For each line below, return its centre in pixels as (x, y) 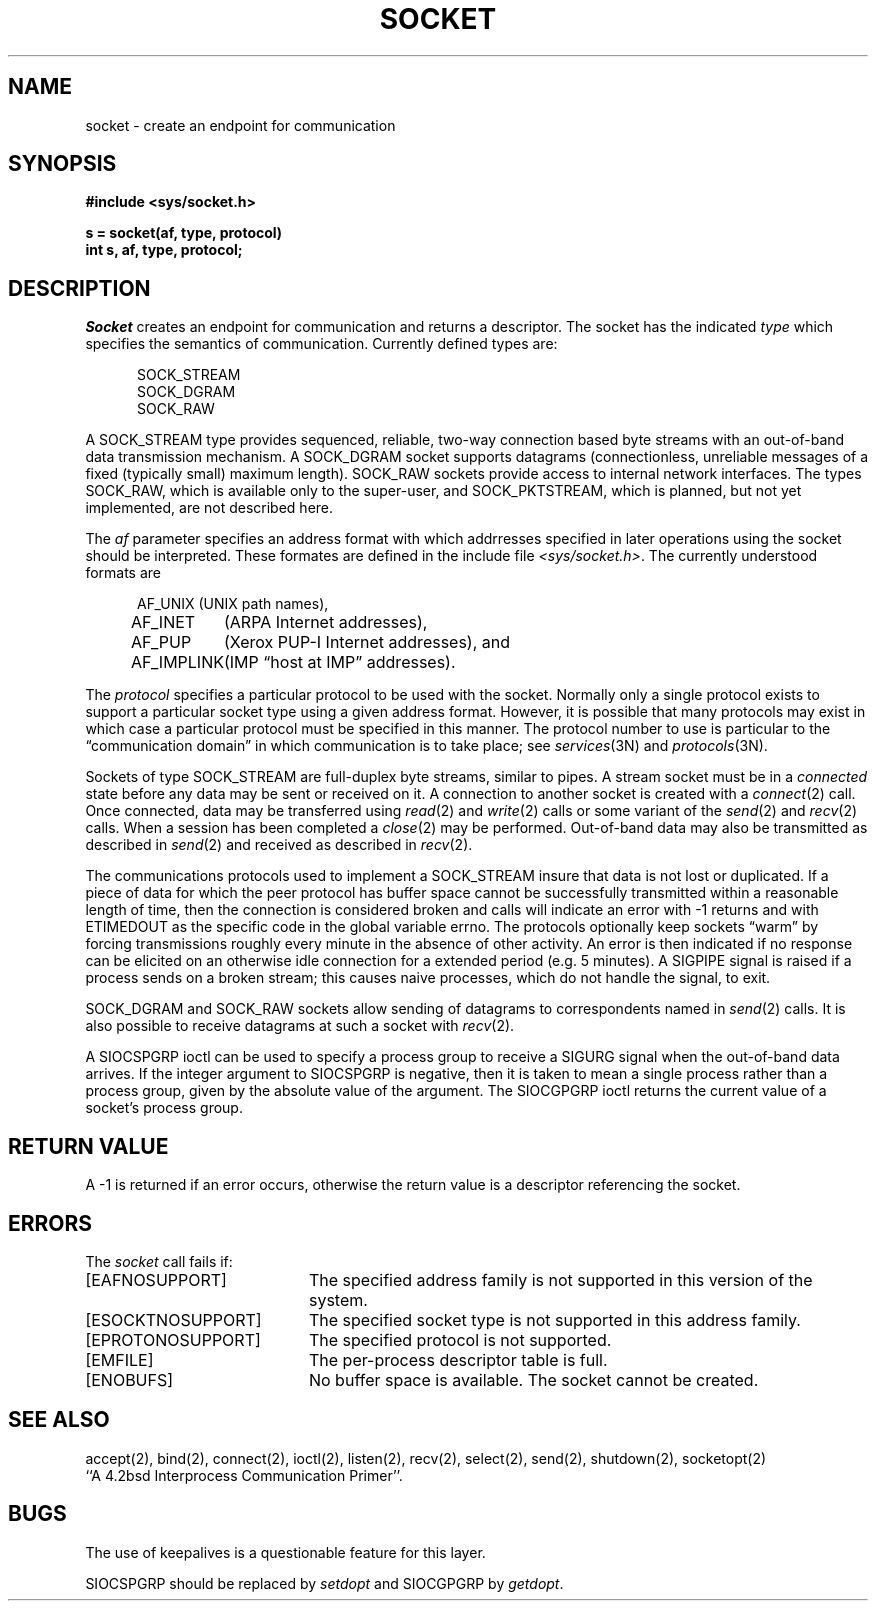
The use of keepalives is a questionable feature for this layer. (285, 1552)
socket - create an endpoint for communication (240, 125)
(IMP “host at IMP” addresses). (339, 662)
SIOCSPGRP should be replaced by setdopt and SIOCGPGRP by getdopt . (324, 1583)
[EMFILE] (119, 1359)
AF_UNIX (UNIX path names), (233, 604)
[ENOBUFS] (129, 1379)
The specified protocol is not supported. (460, 1339)
